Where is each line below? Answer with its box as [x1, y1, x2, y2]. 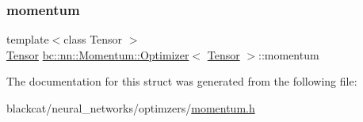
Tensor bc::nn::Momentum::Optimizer [6, 46, 189, 63]
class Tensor [63, 31, 123, 48]
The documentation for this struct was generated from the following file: [6, 73, 357, 90]
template [6, 31, 49, 48]
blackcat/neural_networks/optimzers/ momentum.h [6, 100, 255, 116]
